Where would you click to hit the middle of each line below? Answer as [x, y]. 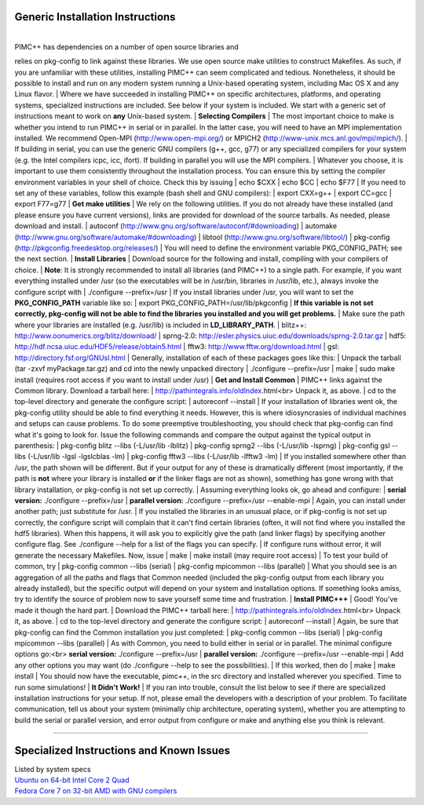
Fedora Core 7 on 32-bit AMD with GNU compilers [96, 791]
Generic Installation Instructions [95, 17]
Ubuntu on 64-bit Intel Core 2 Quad [72, 780]
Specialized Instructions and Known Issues [122, 750]
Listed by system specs [53, 769]
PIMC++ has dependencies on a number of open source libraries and [126, 46]
